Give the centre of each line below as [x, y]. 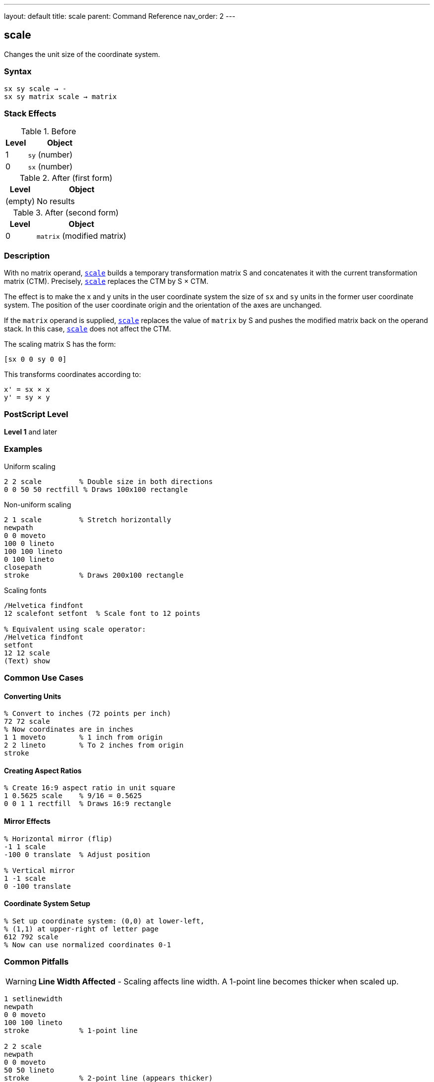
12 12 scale [27, 653]
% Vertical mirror [40, 870]
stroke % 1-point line [71, 1030]
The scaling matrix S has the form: [60, 344]
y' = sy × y [27, 398]
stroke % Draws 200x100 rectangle [94, 575]
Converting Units [33, 696]
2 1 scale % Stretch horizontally [88, 519]
